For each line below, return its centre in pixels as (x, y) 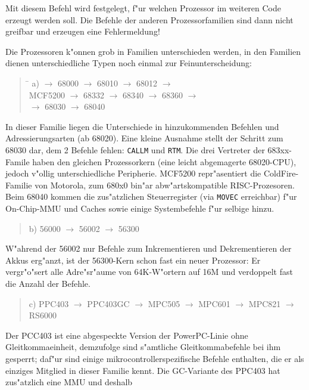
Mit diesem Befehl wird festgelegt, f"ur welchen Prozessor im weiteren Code (143, 8)
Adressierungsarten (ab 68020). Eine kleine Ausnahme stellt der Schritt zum (144, 138)
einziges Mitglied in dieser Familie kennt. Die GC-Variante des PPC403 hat (143, 370)
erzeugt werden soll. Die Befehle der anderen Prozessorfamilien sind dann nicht (149, 19)
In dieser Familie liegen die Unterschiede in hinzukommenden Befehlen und (142, 126)
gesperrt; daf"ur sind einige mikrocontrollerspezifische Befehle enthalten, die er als (155, 358)
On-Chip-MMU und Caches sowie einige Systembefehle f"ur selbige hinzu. (140, 208)
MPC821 (265, 303)
